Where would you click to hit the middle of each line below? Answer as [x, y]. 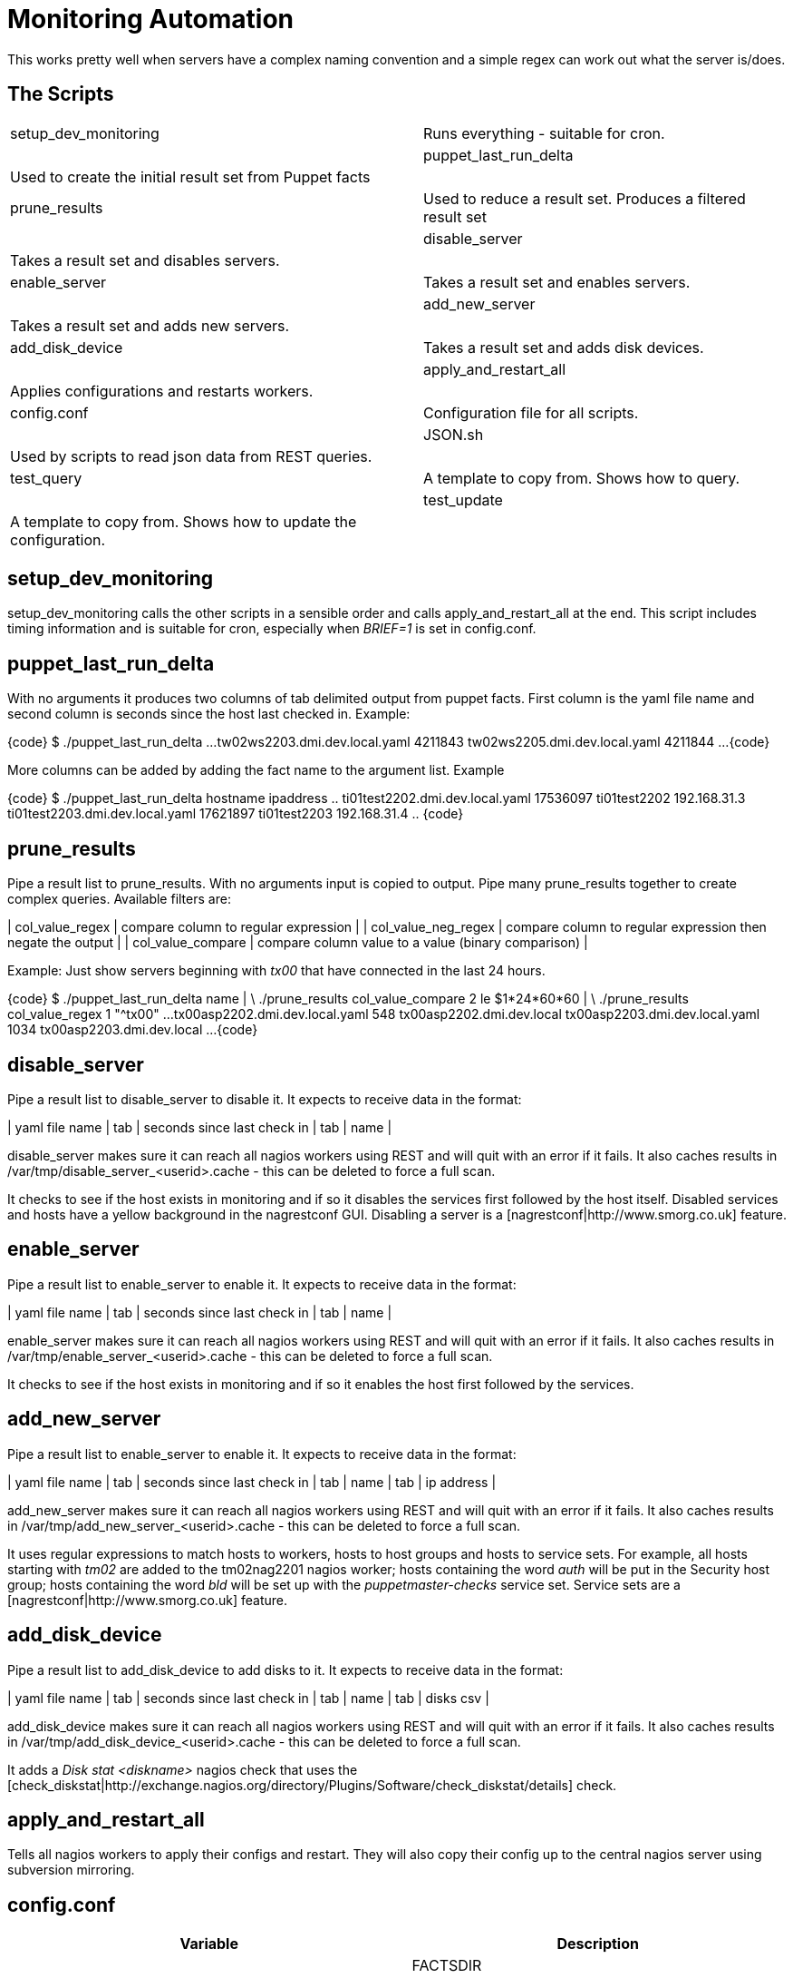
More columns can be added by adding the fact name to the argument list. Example [256, 770]
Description [598, 1944]
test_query [46, 478]
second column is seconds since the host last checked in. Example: [209, 714]
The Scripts [61, 94]
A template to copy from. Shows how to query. [582, 478]
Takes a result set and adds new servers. [150, 325]
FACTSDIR [447, 1966]
